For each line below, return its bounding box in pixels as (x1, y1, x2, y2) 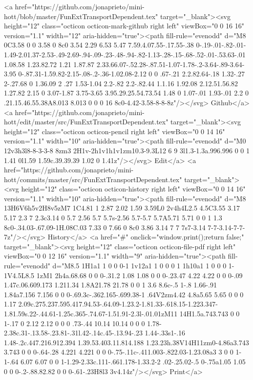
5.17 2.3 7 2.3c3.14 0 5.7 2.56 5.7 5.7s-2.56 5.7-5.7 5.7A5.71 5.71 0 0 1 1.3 (4, 213, 222, 223)
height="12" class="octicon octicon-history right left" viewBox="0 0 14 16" (21, 184, 246, 194)
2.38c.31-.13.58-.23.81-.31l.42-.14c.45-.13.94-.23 (4, 328, 143, 338)
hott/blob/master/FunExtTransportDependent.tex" (4, 11, 158, 21)
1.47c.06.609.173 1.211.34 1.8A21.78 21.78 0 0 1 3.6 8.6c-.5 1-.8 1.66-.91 (4, 280, 217, 290)
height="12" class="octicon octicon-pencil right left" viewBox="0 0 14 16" (4, 126, 225, 136)
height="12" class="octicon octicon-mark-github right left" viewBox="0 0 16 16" (4, 21, 244, 31)
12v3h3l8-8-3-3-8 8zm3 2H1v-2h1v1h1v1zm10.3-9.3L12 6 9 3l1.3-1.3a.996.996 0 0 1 (4, 145, 250, 155)
